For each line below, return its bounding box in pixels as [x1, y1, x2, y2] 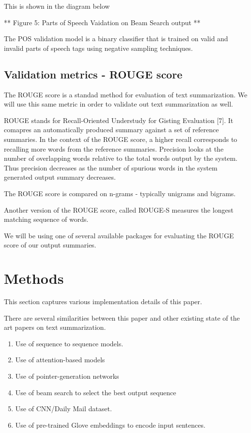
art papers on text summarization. [4, 322, 106, 332]
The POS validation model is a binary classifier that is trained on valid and [4, 33, 228, 44]
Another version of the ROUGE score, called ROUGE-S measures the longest [4, 204, 234, 215]
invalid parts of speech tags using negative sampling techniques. [4, 43, 193, 53]
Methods [4, 268, 64, 288]
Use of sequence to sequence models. [15, 338, 124, 348]
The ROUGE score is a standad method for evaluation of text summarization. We [4, 89, 248, 99]
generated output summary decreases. [4, 172, 116, 182]
